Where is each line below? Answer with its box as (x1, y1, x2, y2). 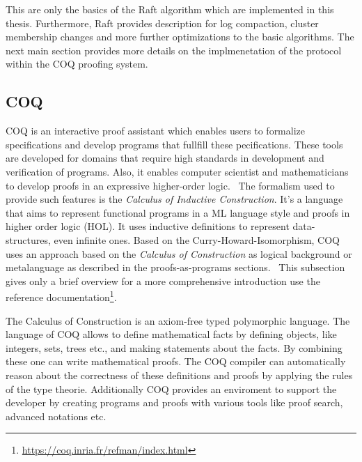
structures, (6, 232, 51, 247)
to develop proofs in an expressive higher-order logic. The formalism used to (6, 178, 335, 192)
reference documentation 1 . (6, 288, 117, 304)
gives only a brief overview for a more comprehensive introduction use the (6, 273, 320, 288)
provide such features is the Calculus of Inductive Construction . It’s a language (6, 192, 343, 206)
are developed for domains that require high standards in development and (6, 151, 324, 165)
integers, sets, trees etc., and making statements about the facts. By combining (6, 340, 343, 355)
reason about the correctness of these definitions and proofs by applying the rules (6, 367, 353, 382)
